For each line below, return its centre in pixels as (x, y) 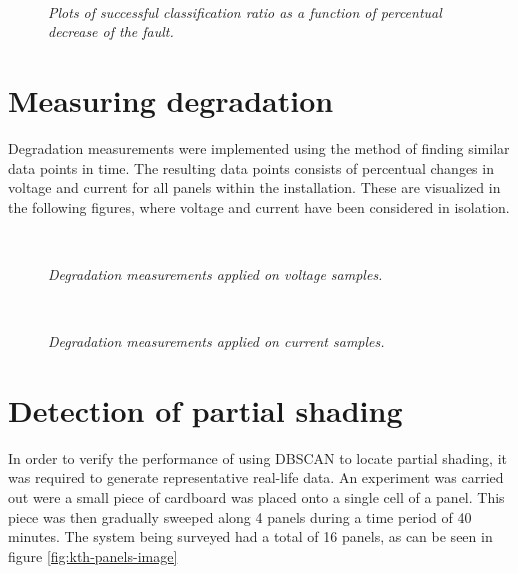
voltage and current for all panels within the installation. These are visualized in (254, 187)
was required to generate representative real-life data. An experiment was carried (256, 477)
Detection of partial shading (205, 409)
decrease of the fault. (111, 31)
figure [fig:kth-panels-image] (93, 555)
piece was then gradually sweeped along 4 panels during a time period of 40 (240, 516)
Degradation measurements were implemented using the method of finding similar (259, 147)
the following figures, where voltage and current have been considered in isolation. (259, 206)
